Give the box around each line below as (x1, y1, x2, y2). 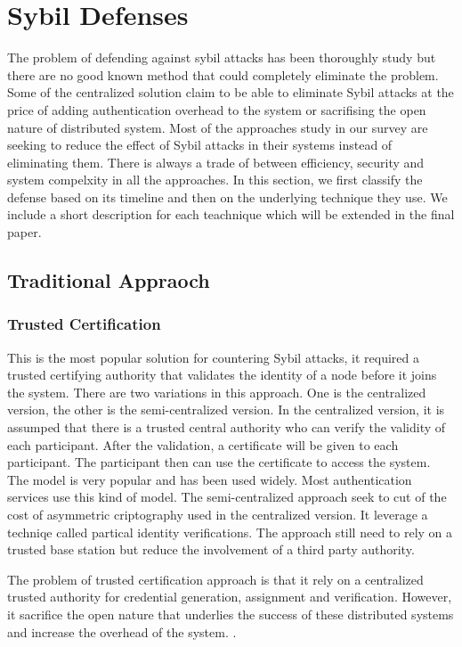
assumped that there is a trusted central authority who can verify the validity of (7, 418, 446, 437)
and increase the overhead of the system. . (7, 622, 237, 641)
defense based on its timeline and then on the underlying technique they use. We (7, 187, 448, 206)
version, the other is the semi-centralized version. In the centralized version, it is (7, 400, 445, 419)
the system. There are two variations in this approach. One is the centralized (7, 382, 426, 401)
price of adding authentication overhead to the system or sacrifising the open (7, 100, 426, 119)
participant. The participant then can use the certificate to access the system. (7, 453, 431, 471)
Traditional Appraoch (7, 266, 210, 294)
